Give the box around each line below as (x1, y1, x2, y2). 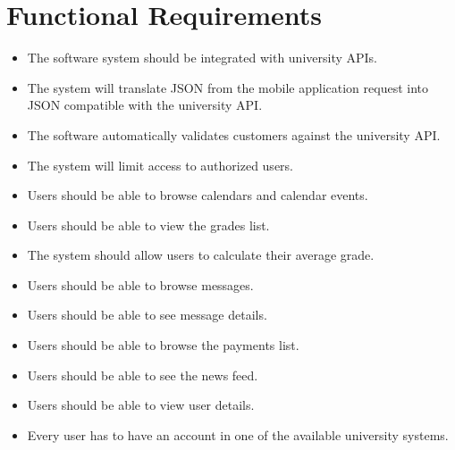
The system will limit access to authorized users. (27, 155, 294, 174)
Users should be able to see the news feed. (27, 365, 258, 384)
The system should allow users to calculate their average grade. (27, 246, 375, 264)
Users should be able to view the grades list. (27, 215, 270, 234)
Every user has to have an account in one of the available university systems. (27, 425, 449, 444)
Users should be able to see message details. (27, 305, 267, 324)
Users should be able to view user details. (27, 396, 255, 414)
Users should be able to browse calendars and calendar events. (27, 186, 368, 204)
